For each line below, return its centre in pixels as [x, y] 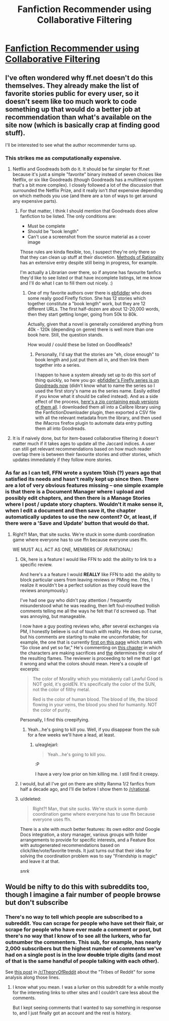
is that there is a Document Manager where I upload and [75, 492]
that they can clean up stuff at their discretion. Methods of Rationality [92, 257]
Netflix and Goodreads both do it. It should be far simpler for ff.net [81, 169]
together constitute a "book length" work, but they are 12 [87, 304]
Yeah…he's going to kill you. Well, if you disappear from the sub [94, 729]
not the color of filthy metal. [61, 689]
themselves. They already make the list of [72, 86]
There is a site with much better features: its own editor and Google [90, 829]
